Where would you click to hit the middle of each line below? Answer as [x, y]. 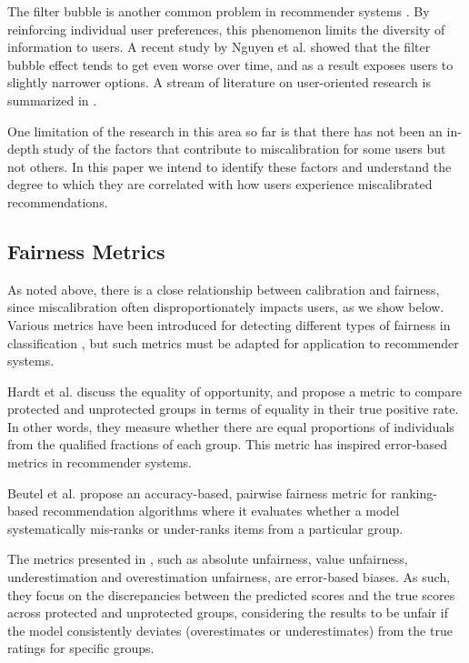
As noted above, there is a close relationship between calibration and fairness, [224, 289]
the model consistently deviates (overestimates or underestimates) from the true [230, 630]
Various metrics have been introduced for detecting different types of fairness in [229, 324]
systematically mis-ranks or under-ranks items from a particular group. [205, 528]
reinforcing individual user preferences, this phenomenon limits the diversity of [226, 29]
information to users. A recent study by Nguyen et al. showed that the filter [219, 47]
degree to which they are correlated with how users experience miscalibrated [220, 184]
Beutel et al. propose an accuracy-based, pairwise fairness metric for [197, 492]
